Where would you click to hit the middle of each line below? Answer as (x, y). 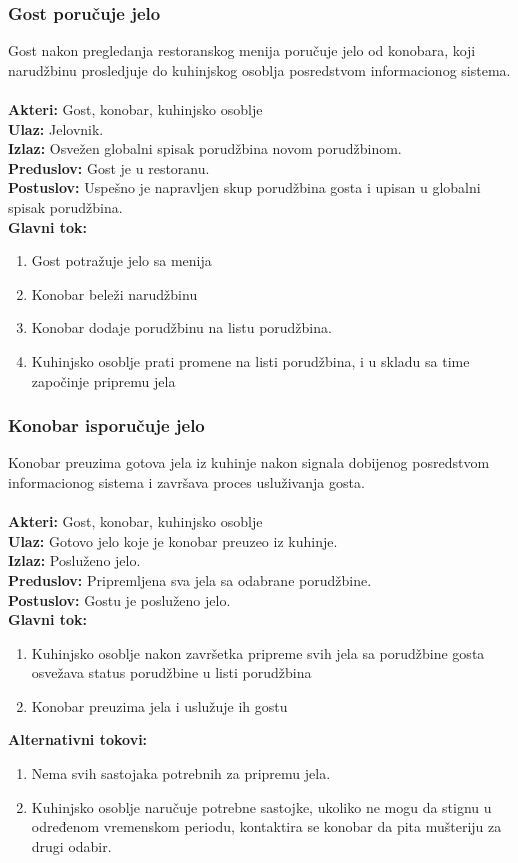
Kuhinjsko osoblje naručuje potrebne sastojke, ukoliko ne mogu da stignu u (261, 806)
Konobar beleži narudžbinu (114, 293)
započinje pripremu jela (103, 380)
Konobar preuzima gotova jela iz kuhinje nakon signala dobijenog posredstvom (249, 462)
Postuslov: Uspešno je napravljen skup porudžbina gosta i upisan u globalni (244, 187)
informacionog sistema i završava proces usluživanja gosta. (186, 481)
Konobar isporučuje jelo (106, 425)
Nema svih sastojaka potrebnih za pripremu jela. (181, 773)
